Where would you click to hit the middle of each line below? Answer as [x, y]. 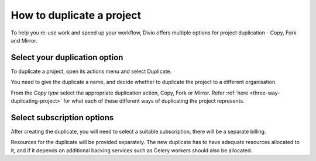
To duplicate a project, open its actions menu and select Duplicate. [91, 71]
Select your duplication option [67, 57]
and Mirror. [24, 40]
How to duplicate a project [76, 15]
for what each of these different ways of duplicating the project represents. [154, 101]
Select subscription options [62, 118]
